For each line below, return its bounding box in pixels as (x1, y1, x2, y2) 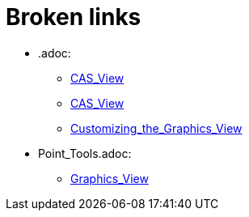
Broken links (6, 3, 141, 31)
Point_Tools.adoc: (38, 146, 132, 160)
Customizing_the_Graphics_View (70, 121, 243, 135)
